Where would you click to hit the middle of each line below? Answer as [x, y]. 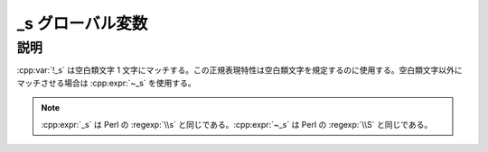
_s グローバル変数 [82, 23]
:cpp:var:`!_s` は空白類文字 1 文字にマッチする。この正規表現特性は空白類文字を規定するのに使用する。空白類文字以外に [239, 70]
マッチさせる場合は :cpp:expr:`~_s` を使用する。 [106, 83]
